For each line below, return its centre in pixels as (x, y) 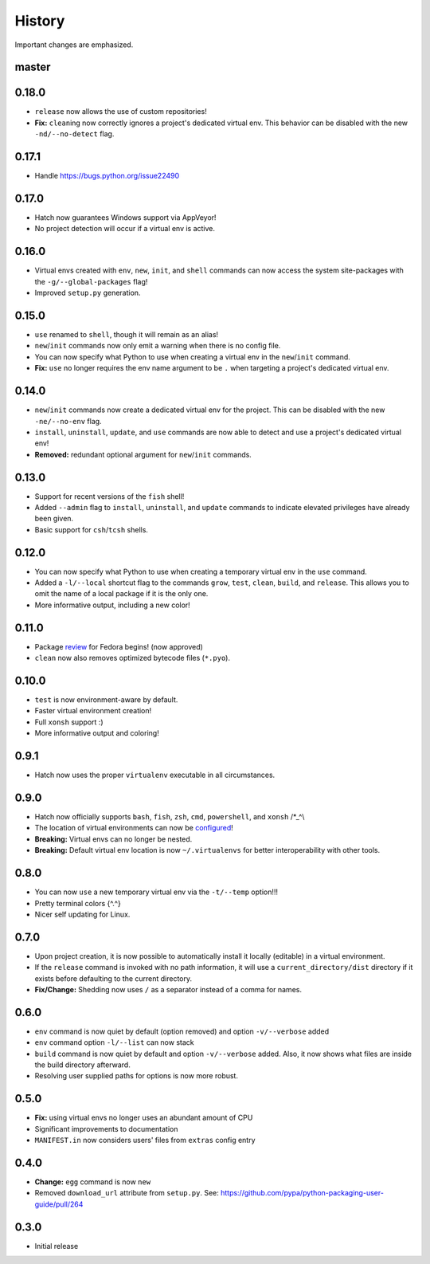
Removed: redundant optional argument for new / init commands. (143, 454)
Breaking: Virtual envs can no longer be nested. (113, 839)
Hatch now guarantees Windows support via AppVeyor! (125, 218)
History (40, 21)
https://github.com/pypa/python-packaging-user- (302, 1193)
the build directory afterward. (82, 1065)
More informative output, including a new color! (112, 605)
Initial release (57, 1246)
